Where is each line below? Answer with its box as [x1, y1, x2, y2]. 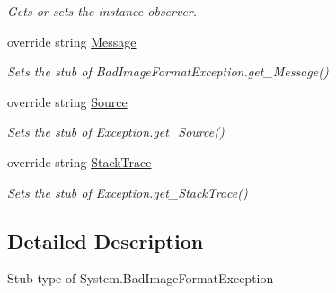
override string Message [7, 31, 137, 50]
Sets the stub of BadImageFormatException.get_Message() [7, 62, 329, 81]
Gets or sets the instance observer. [7, 2, 198, 20]
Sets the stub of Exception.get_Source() [7, 122, 225, 141]
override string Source [7, 92, 128, 111]
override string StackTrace [7, 152, 152, 171]
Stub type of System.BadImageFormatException [7, 269, 274, 288]
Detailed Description [7, 226, 204, 254]
